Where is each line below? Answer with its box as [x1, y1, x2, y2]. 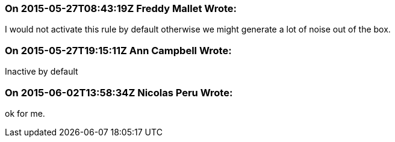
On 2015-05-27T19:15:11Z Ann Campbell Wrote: [5, 44, 232, 57]
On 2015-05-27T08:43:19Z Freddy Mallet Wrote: [5, 2, 237, 14]
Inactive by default [5, 66, 78, 77]
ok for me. [5, 108, 45, 119]
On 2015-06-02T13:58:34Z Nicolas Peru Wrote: [5, 86, 233, 99]
